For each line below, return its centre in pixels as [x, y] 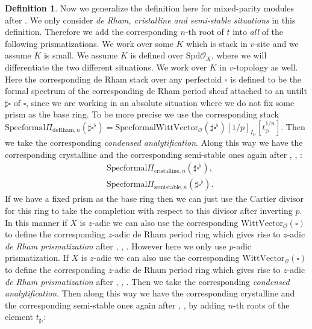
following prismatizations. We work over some [89, 43]
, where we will [239, 55]
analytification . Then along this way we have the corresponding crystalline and [150, 293]
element [19, 317]
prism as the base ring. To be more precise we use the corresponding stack [142, 114]
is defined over [157, 55]
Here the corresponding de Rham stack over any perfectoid [114, 79]
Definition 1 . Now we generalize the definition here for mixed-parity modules [150, 8]
